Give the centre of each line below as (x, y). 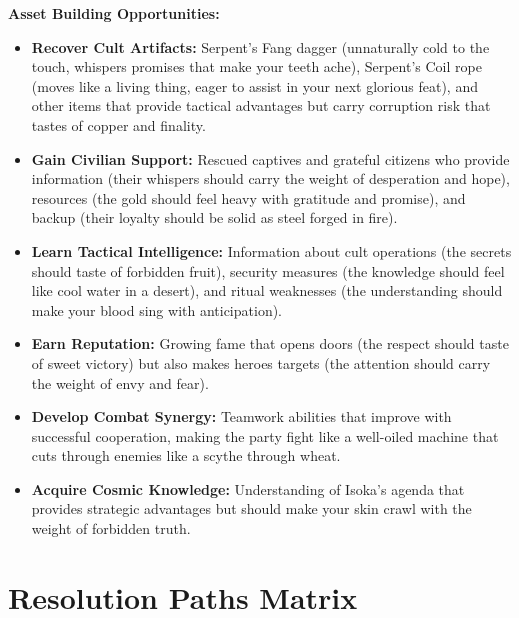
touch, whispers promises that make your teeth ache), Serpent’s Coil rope (256, 66)
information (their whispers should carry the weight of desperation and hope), (270, 178)
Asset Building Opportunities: (114, 13)
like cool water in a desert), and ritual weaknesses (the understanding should (267, 290)
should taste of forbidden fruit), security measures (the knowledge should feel (268, 270)
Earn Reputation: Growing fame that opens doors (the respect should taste (270, 343)
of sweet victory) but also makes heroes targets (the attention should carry (261, 362)
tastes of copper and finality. (118, 124)
